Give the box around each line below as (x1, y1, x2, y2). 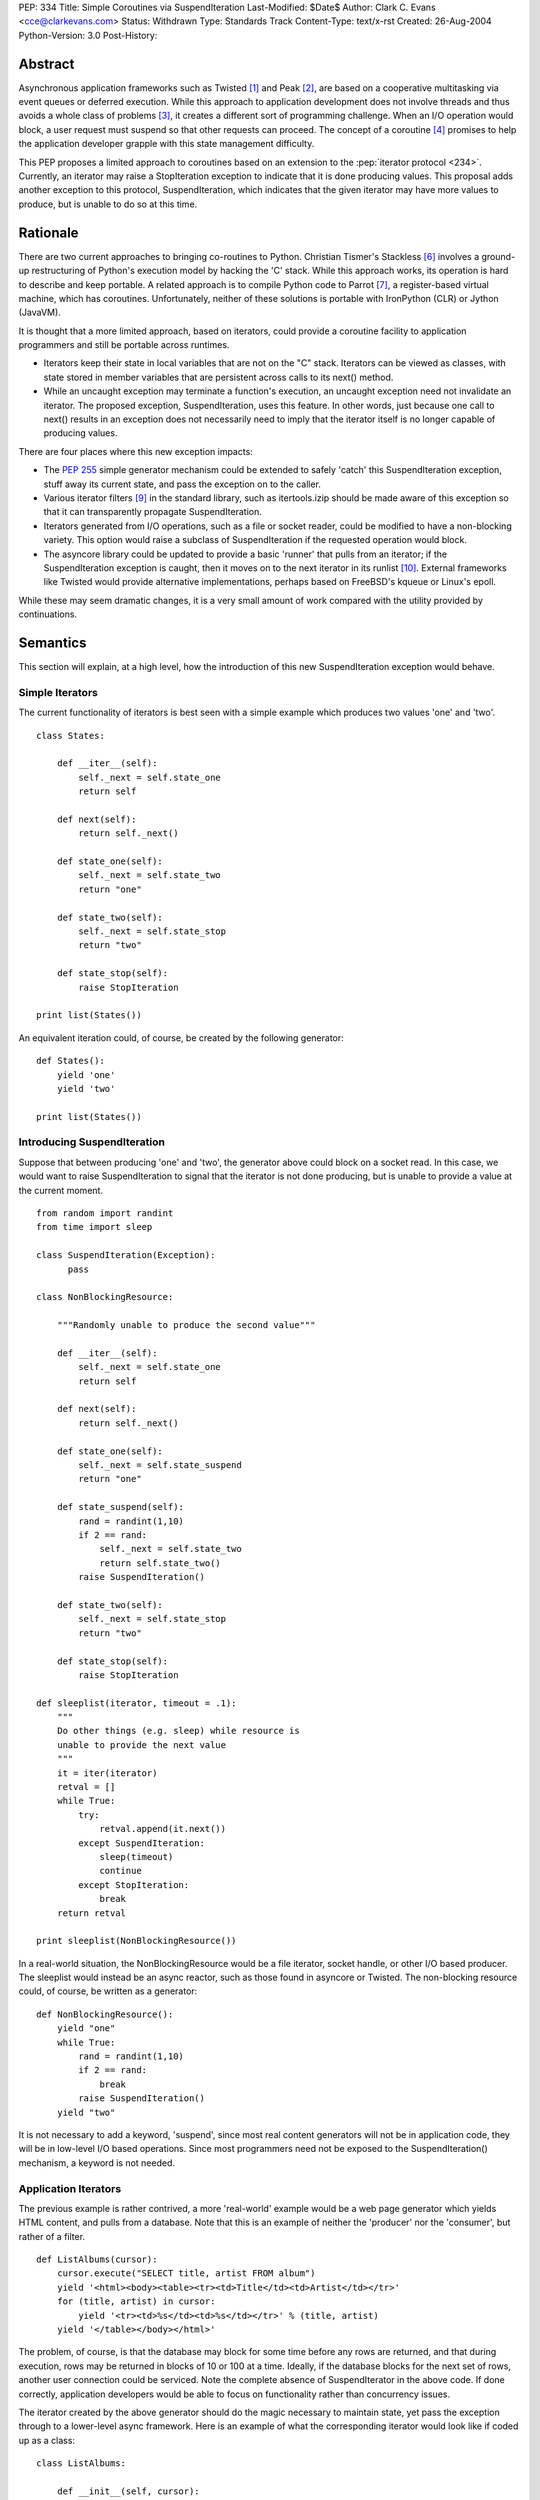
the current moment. (18, 1184, 104, 1196)
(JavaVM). (18, 306, 62, 319)
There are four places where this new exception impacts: (18, 445, 254, 457)
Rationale (18, 224, 79, 241)
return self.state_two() (99, 1557, 222, 1569)
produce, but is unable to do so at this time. (18, 198, 198, 210)
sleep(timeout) (99, 1851, 174, 1862)
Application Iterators (18, 2181, 122, 2195)
